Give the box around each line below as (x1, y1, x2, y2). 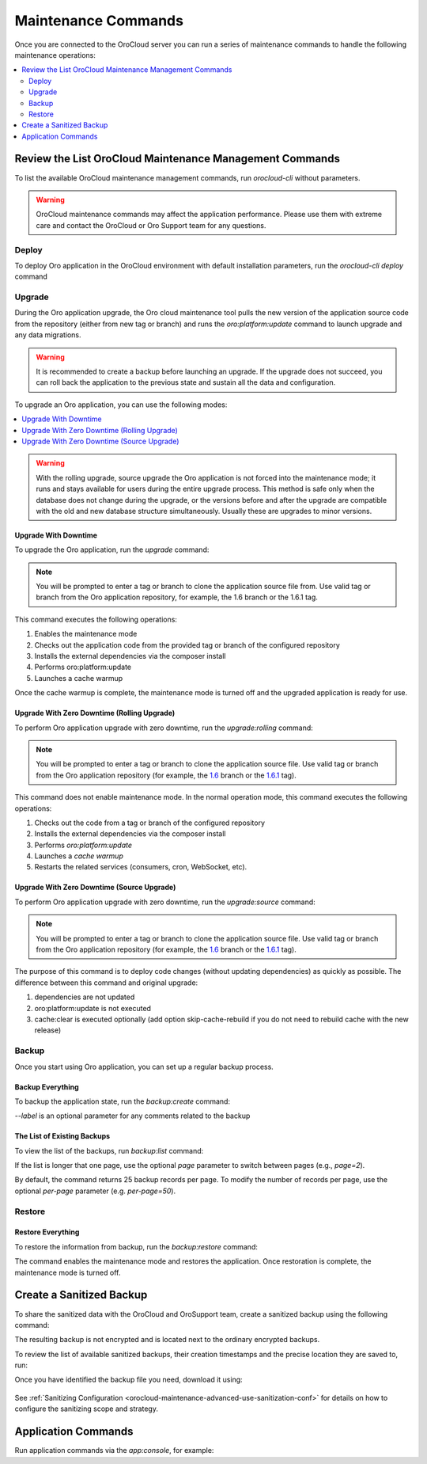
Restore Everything (14, 1227, 80, 1237)
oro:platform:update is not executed (34, 1003, 152, 1013)
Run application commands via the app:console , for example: (14, 1446, 214, 1455)
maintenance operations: (14, 50, 96, 59)
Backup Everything (14, 1082, 79, 1092)
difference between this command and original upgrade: (14, 978, 198, 987)
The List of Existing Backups (14, 1131, 111, 1141)
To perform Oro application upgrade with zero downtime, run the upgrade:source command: (14, 897, 316, 907)
